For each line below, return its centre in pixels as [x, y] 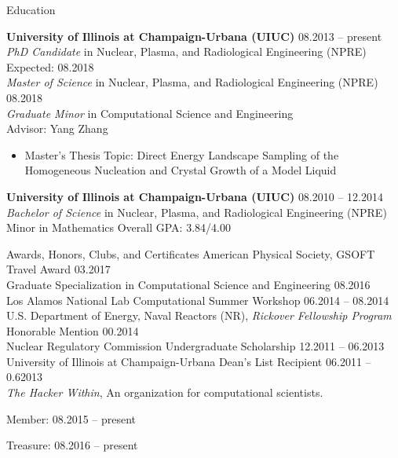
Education [31, 9]
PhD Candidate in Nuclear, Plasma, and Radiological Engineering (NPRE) [186, 51]
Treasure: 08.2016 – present [72, 445]
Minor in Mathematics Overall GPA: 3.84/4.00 [119, 227]
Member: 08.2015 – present [71, 418]
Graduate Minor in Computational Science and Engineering [150, 113]
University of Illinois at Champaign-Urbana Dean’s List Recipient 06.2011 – [189, 361]
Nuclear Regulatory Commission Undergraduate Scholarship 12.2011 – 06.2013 [195, 346]
